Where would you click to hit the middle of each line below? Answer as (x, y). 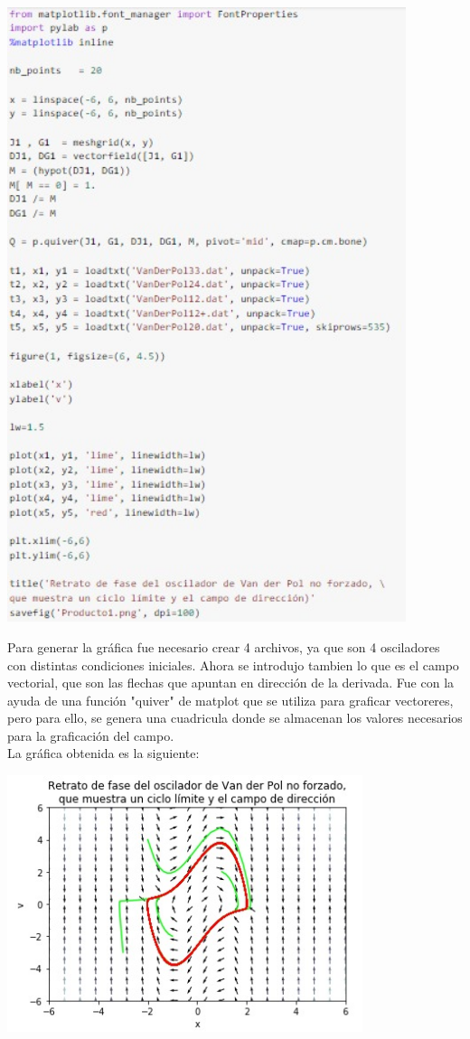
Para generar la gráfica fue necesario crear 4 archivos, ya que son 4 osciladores (224, 646)
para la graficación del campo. (91, 735)
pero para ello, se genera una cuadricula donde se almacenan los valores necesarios (235, 718)
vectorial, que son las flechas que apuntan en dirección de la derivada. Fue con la (231, 683)
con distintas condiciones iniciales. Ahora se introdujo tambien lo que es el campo (233, 665)
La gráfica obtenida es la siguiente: (103, 753)
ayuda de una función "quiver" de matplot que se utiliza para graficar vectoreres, (230, 700)
